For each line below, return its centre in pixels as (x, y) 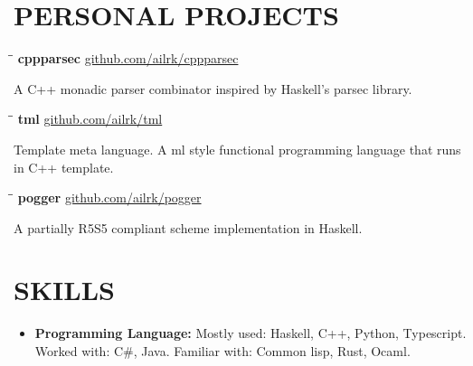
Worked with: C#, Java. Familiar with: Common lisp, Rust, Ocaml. (222, 351)
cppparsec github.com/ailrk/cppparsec (128, 58)
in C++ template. (64, 167)
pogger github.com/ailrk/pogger (109, 197)
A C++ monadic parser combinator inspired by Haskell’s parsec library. (213, 88)
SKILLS (64, 290)
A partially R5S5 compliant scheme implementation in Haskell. (188, 227)
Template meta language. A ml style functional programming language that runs (237, 149)
